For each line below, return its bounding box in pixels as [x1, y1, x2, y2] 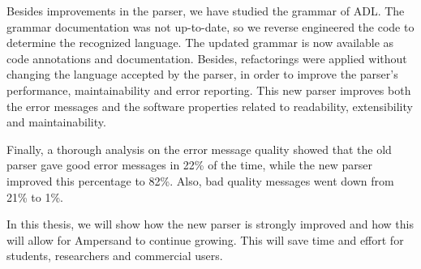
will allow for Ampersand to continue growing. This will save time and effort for [6, 231, 404, 248]
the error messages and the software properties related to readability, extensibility [6, 97, 413, 114]
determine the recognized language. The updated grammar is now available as [6, 34, 394, 51]
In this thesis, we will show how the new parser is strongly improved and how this [6, 216, 415, 233]
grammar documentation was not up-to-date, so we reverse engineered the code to [6, 18, 415, 35]
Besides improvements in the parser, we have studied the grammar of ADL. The [6, 2, 405, 19]
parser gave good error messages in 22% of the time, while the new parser [6, 156, 372, 173]
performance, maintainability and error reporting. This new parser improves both [6, 81, 411, 98]
